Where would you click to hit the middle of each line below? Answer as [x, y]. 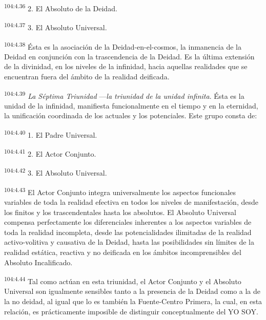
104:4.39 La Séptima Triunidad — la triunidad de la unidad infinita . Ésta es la [124, 95]
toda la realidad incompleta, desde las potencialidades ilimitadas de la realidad [128, 232]
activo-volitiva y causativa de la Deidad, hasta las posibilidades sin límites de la [129, 242]
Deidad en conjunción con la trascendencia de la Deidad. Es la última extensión [129, 56]
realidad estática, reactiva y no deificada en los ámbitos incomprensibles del [123, 252]
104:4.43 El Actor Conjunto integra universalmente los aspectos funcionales [120, 191]
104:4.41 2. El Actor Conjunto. [50, 153]
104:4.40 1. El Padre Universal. [51, 134]
